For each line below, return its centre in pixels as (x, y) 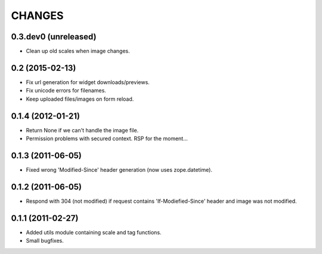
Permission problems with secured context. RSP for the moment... (107, 139)
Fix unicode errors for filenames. (66, 91)
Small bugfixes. (45, 241)
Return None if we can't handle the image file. (82, 130)
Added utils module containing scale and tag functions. (94, 232)
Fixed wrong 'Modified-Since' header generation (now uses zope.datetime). (119, 169)
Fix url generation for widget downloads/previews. (88, 82)
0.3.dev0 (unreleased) (54, 37)
